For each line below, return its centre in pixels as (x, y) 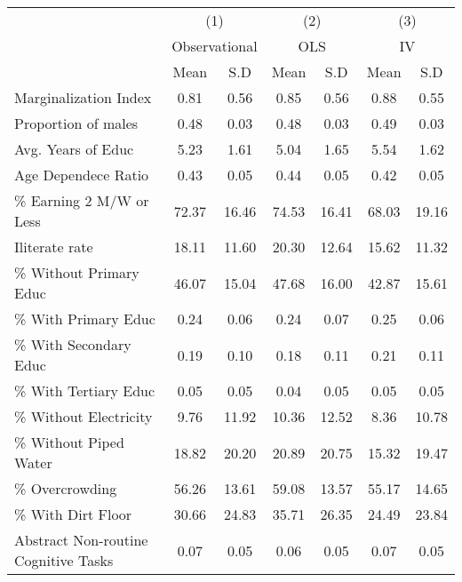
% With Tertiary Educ (85, 391)
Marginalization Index (83, 97)
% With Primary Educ (85, 319)
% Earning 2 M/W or (82, 200)
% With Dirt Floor (73, 514)
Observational (215, 46)
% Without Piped (69, 442)
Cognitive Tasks (64, 560)
